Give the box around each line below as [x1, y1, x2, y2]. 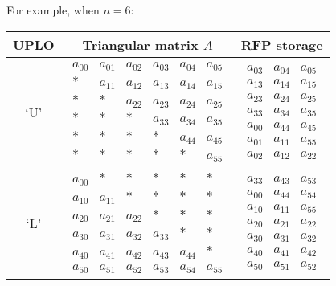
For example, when [6, 2, 100, 18]
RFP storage [240, 35, 323, 54]
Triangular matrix [82, 35, 199, 54]
